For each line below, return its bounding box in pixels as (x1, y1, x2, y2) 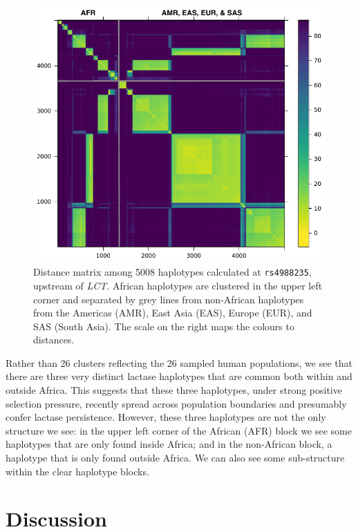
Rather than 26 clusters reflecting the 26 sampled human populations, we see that (6, 355, 352, 370)
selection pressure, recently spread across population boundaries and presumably (6, 396, 347, 410)
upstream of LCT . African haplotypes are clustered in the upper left (33, 278, 323, 292)
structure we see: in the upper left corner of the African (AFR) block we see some (6, 423, 352, 437)
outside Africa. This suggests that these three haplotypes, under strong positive (6, 383, 342, 397)
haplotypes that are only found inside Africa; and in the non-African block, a (6, 437, 332, 451)
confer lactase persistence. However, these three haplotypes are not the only (6, 410, 326, 424)
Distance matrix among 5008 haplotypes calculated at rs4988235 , (33, 265, 312, 279)
